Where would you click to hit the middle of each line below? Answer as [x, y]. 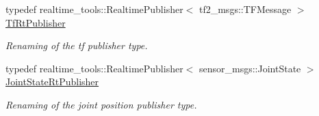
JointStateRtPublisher [52, 82]
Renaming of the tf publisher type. [77, 45]
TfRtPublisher [36, 22]
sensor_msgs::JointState [250, 68]
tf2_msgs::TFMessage [245, 9]
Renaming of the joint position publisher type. [101, 104]
